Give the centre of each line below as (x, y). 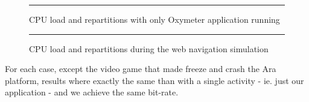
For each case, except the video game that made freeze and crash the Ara (141, 69)
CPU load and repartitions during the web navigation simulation (149, 48)
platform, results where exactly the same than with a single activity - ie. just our (154, 80)
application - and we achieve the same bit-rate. (92, 92)
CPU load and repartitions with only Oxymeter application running (154, 19)
